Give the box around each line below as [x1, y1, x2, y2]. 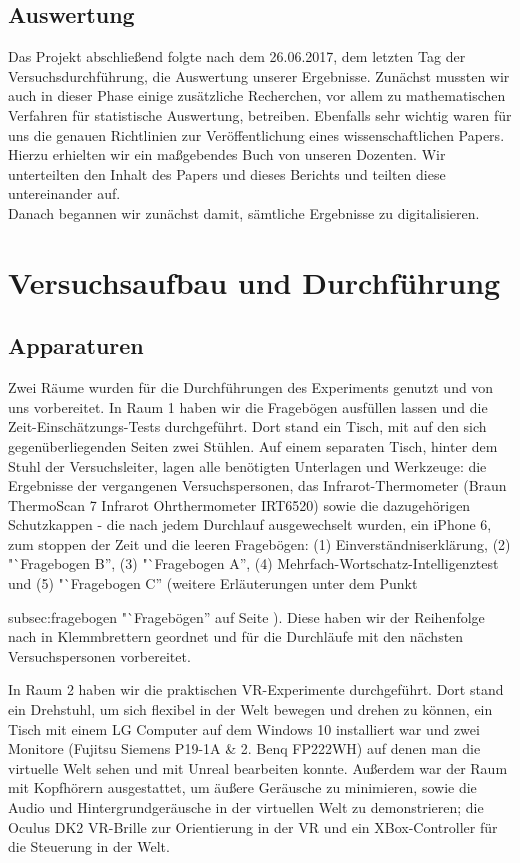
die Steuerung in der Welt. [8, 836, 170, 857]
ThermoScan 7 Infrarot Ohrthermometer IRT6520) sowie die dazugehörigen [8, 494, 471, 515]
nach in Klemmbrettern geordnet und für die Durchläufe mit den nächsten [8, 626, 464, 647]
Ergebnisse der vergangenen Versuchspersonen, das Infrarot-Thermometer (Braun [8, 475, 507, 496]
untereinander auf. [8, 183, 121, 204]
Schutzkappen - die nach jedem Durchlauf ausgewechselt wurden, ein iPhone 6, [8, 514, 492, 535]
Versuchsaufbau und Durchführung [8, 261, 501, 302]
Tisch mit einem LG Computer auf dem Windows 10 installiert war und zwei [8, 718, 480, 739]
